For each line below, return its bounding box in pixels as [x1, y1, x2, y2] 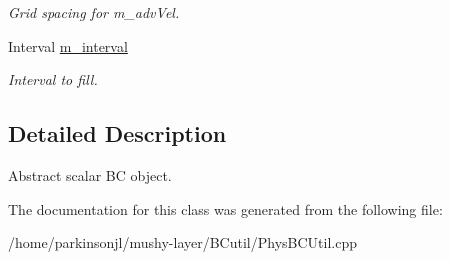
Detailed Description [8, 118, 227, 149]
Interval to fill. [8, 69, 98, 90]
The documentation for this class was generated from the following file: [8, 198, 443, 219]
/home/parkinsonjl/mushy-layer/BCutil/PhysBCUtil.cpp [8, 232, 357, 253]
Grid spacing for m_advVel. [8, 2, 180, 22]
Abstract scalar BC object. [8, 164, 172, 185]
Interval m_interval [8, 35, 128, 56]
